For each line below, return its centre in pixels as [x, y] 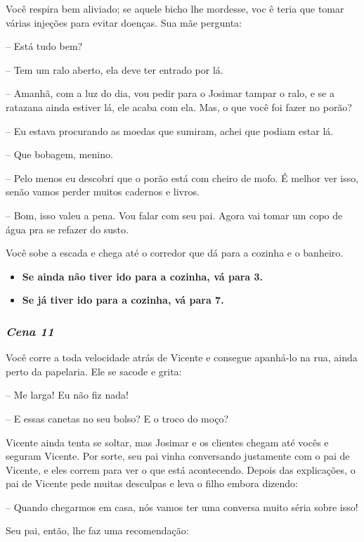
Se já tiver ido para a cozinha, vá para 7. [123, 300]
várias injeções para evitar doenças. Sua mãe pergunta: [124, 22]
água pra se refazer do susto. [67, 229]
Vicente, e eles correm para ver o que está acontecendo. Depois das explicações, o [181, 469]
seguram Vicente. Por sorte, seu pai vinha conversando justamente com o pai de [178, 456]
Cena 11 [30, 331]
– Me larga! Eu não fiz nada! [67, 395]
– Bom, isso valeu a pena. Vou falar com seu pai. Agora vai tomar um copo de [174, 215]
